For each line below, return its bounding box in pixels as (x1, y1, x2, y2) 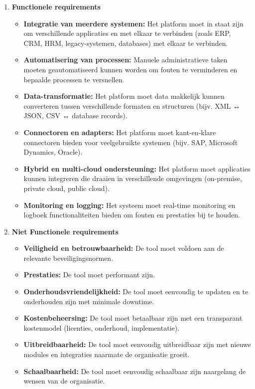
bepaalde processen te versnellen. (23, 74, 125, 84)
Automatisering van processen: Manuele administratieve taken (23, 54, 228, 65)
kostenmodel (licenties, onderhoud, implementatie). (23, 322, 180, 333)
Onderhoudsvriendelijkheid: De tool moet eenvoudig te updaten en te (23, 286, 249, 297)
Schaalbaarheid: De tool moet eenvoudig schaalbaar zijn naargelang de (23, 366, 246, 376)
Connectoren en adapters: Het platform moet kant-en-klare (23, 127, 216, 137)
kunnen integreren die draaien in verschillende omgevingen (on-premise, (23, 173, 242, 184)
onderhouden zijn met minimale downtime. (23, 296, 154, 306)
